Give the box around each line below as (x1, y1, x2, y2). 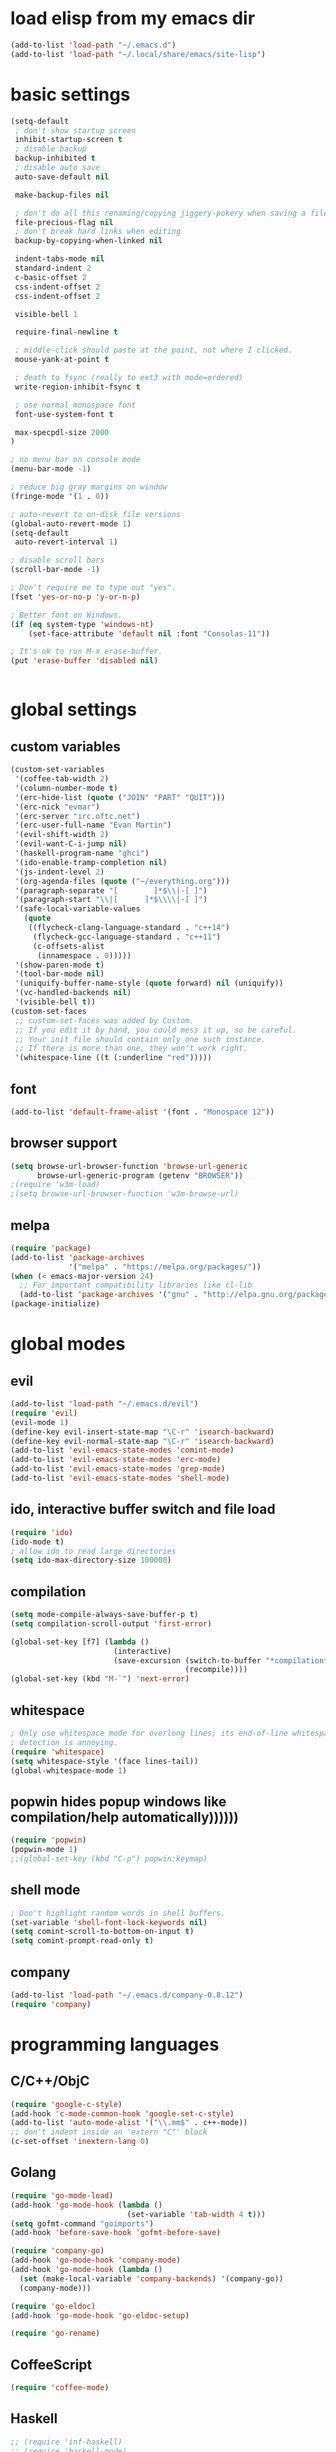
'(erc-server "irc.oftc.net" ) (14, 811, 141, 821)
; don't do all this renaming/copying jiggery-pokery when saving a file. (14, 208, 333, 218)
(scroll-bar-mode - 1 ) (10, 565, 101, 575)
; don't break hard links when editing (14, 227, 182, 237)
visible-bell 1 (14, 309, 78, 319)
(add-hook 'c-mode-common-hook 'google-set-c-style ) (10, 2108, 235, 2119)
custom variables (10, 738, 121, 755)
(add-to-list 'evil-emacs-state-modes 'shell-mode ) (10, 1473, 230, 1484)
